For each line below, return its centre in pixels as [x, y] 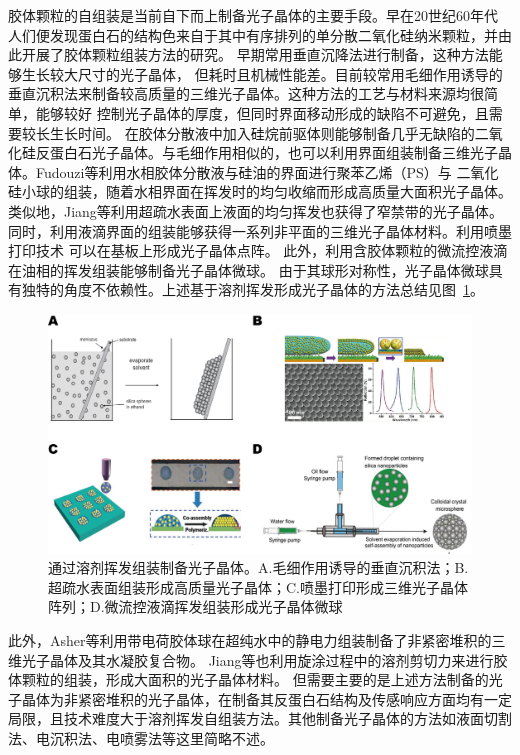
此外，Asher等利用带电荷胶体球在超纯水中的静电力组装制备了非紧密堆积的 [250, 640]
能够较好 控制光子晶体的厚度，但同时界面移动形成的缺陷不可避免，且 [262, 112]
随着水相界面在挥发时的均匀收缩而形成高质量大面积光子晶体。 [308, 191]
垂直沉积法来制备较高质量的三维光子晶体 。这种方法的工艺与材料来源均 [239, 93]
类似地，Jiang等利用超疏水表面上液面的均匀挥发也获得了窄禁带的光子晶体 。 [255, 210]
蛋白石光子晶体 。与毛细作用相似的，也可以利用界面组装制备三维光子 [273, 152]
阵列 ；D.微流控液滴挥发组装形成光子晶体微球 [195, 606]
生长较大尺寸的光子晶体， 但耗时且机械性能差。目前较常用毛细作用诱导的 [262, 73]
